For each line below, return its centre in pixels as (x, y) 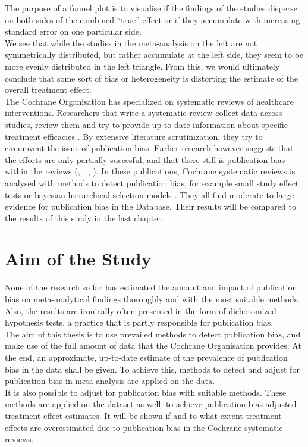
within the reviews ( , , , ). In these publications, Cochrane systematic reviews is (150, 171)
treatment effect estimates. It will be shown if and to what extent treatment (143, 415)
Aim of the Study (78, 259)
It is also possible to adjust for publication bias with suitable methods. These (146, 392)
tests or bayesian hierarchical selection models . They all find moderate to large (150, 194)
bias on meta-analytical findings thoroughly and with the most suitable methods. (153, 299)
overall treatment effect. (48, 90)
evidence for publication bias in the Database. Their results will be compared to (150, 206)
